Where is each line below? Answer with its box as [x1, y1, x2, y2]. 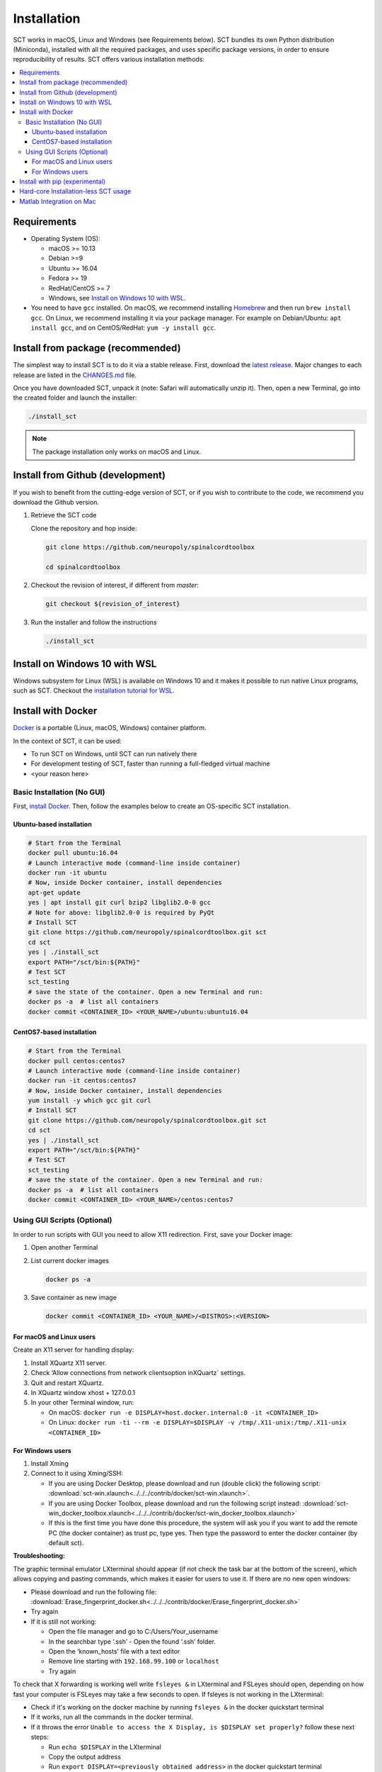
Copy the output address [48, 1752, 122, 1761]
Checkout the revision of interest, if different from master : [30, 581, 199, 590]
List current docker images [30, 1256, 110, 1264]
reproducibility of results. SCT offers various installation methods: [13, 55, 205, 64]
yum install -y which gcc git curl [28, 1097, 151, 1105]
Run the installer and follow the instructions [30, 618, 157, 627]
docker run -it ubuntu [28, 869, 107, 877]
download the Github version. [13, 498, 99, 506]
